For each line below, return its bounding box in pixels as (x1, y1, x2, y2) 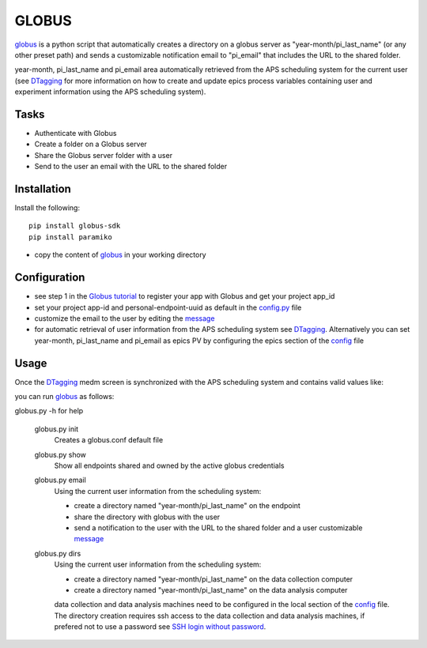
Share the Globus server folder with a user (34, 150, 173, 160)
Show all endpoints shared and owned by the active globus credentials (54, 461, 285, 470)
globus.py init (34, 424, 79, 434)
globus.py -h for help (14, 406, 84, 416)
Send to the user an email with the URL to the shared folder (34, 162, 228, 171)
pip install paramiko (28, 232, 112, 241)
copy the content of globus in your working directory (34, 250, 206, 260)
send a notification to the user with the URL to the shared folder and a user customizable (74, 522, 363, 533)
